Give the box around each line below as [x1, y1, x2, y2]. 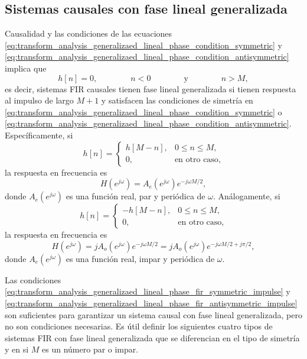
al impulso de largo [5, 94, 74, 106]
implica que [5, 62, 47, 74]
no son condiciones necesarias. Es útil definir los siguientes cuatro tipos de [5, 320, 273, 332]
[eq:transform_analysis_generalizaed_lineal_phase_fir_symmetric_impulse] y [5, 285, 290, 297]
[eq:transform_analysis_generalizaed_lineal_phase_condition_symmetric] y [5, 38, 282, 51]
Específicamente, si [5, 128, 73, 141]
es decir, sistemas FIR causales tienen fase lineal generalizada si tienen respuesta [5, 82, 296, 95]
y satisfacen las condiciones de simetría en [101, 94, 253, 106]
